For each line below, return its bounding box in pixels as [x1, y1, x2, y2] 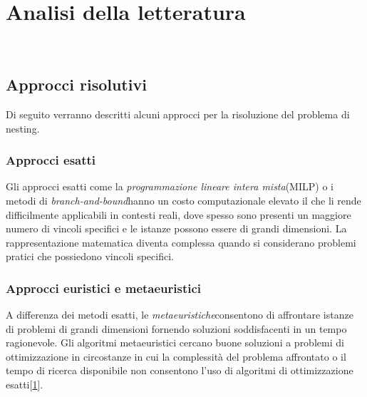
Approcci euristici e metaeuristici [6, 279, 202, 297]
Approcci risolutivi [6, 73, 147, 96]
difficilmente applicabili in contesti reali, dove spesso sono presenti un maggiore [6, 207, 351, 222]
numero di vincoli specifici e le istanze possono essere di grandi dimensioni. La [6, 221, 347, 236]
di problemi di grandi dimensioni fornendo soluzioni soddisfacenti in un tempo [6, 321, 347, 336]
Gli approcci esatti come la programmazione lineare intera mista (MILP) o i [6, 179, 334, 194]
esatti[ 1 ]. [6, 377, 43, 392]
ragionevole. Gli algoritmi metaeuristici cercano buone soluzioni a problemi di [6, 335, 344, 350]
